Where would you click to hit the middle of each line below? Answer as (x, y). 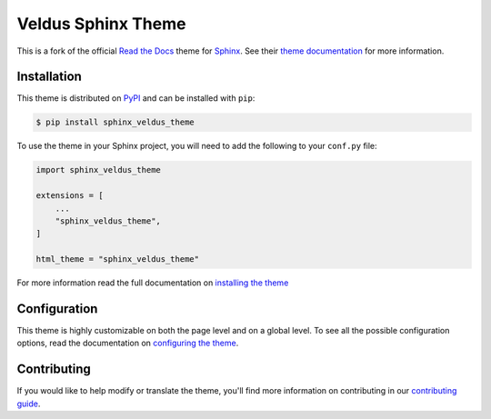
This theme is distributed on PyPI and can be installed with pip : (136, 98)
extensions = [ (70, 196)
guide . (29, 404)
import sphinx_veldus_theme (98, 170)
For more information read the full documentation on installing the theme (153, 283)
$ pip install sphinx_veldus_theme (115, 122)
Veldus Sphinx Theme (101, 24)
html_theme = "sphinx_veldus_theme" (118, 259)
